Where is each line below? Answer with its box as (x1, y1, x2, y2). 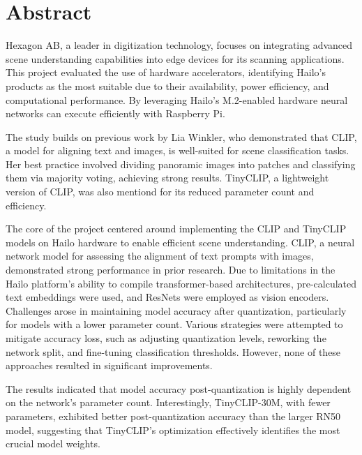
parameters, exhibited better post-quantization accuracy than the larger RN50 (6, 408, 341, 423)
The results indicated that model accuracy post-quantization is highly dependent (6, 381, 352, 396)
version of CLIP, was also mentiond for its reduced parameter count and (6, 184, 315, 199)
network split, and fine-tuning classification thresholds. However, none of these (6, 344, 341, 359)
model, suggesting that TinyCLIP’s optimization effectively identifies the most (6, 422, 340, 437)
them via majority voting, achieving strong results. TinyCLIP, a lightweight (6, 170, 329, 185)
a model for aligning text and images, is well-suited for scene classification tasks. (6, 143, 349, 158)
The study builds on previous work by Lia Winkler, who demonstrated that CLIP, (6, 129, 357, 144)
